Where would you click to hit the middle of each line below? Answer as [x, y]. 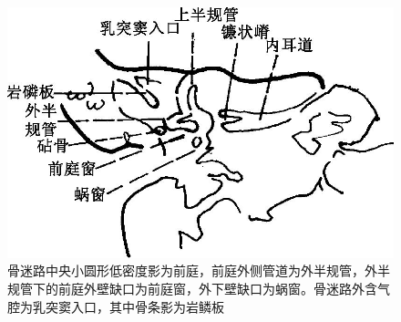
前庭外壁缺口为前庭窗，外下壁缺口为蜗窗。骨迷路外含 [217, 288]
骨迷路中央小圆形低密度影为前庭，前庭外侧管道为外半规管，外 [192, 270]
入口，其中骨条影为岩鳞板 [147, 306]
